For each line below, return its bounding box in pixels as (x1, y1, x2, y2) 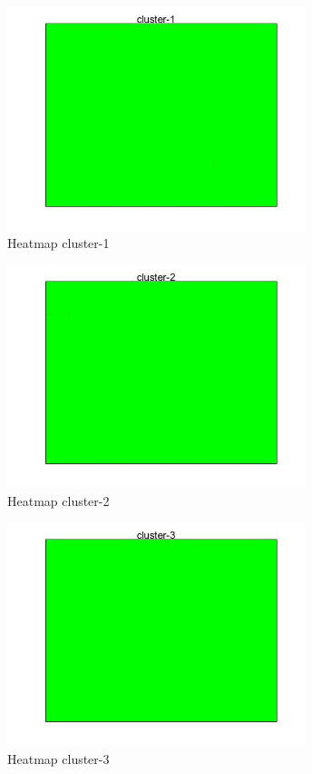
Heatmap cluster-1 (7, 233, 110, 253)
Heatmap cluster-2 (7, 491, 110, 511)
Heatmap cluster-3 (7, 749, 110, 768)
